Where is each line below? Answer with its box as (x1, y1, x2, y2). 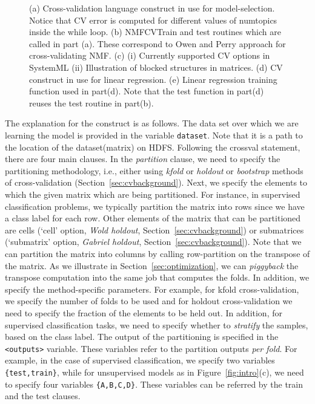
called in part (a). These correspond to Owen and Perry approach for (29, 37, 286, 50)
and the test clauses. (5, 389, 81, 402)
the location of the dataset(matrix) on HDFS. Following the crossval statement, (5, 140, 300, 153)
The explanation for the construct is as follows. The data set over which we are (5, 117, 299, 129)
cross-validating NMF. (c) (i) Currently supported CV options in (29, 49, 270, 62)
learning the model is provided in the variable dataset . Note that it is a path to (5, 128, 303, 141)
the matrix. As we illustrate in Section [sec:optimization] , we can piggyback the (5, 259, 299, 272)
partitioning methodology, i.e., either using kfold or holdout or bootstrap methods (5, 164, 303, 177)
